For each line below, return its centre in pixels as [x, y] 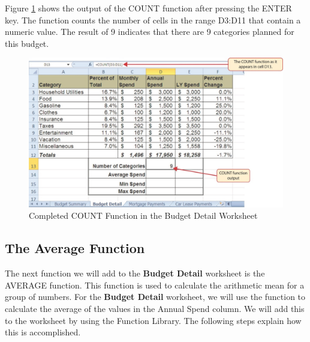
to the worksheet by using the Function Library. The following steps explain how [153, 320]
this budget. [27, 43]
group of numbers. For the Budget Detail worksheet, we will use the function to [155, 297]
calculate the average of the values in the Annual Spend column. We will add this [155, 308]
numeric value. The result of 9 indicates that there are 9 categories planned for [150, 32]
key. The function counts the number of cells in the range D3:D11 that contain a [153, 20]
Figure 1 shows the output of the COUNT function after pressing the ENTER [148, 8]
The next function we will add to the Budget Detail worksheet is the [135, 273]
